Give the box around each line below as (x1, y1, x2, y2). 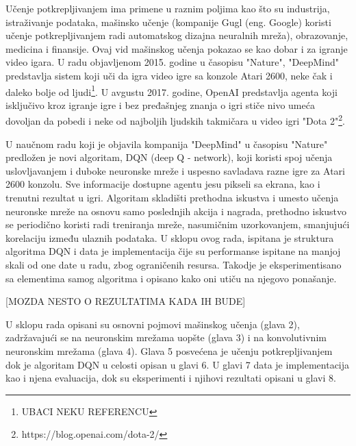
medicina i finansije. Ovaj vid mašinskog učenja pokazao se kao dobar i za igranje (5, 41, 348, 55)
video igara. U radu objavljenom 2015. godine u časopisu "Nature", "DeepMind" (5, 55, 339, 69)
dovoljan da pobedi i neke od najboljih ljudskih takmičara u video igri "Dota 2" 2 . (5, 112, 345, 128)
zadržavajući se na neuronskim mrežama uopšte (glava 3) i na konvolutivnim (5, 330, 327, 345)
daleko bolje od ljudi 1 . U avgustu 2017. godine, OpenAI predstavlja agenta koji (5, 82, 338, 99)
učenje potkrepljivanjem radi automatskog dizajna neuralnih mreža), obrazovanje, (5, 28, 348, 42)
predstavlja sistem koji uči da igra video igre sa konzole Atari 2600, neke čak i (5, 68, 333, 82)
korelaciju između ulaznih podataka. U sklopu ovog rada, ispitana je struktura (5, 230, 334, 245)
